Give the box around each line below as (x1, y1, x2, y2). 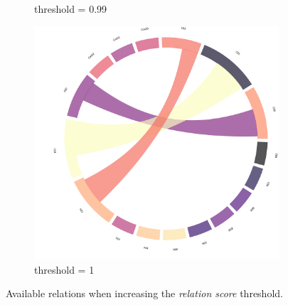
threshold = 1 (34, 262, 95, 277)
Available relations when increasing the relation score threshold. (6, 286, 283, 301)
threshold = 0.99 (34, 1, 107, 16)
